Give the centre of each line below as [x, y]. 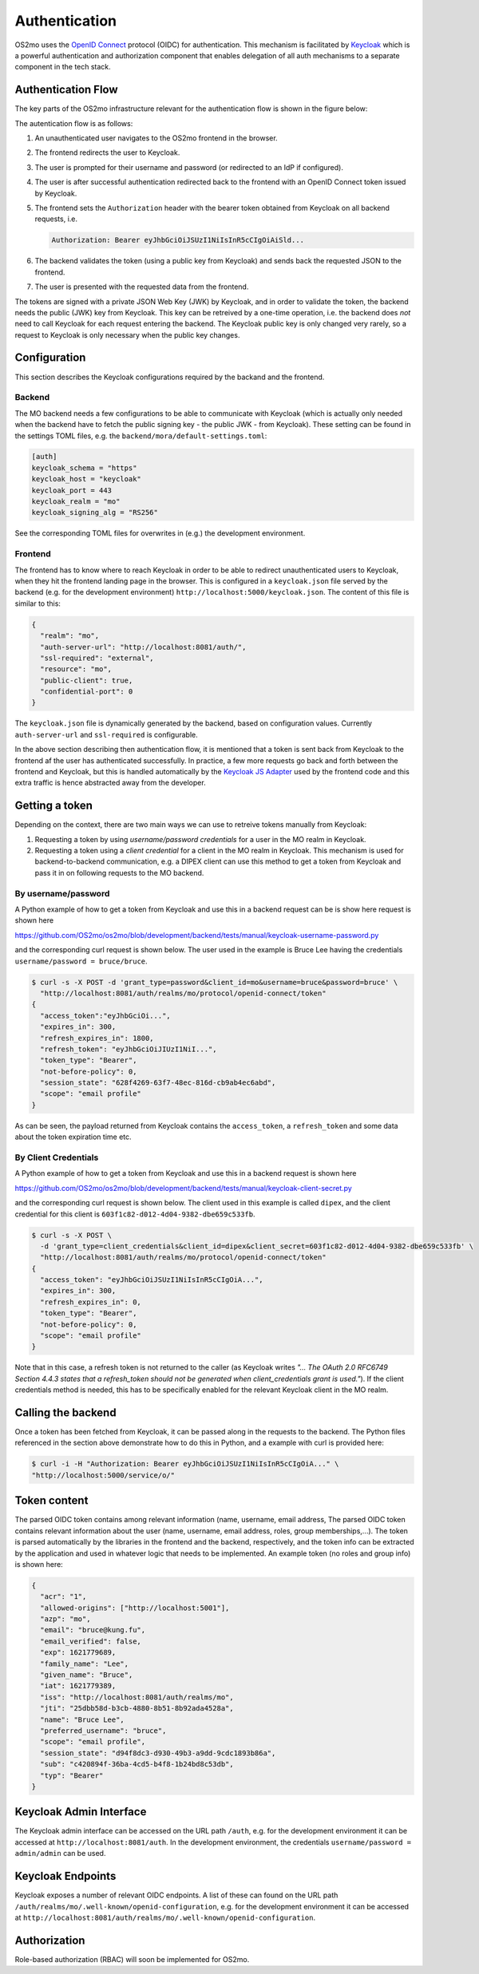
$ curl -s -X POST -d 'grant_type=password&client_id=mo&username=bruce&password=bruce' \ [215, 982]
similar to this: [38, 603]
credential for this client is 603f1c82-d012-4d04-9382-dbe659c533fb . [135, 1214]
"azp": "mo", [65, 1619]
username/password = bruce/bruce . [81, 961]
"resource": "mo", [76, 669]
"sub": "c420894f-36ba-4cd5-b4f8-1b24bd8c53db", [137, 1764]
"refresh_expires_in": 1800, [97, 1038]
